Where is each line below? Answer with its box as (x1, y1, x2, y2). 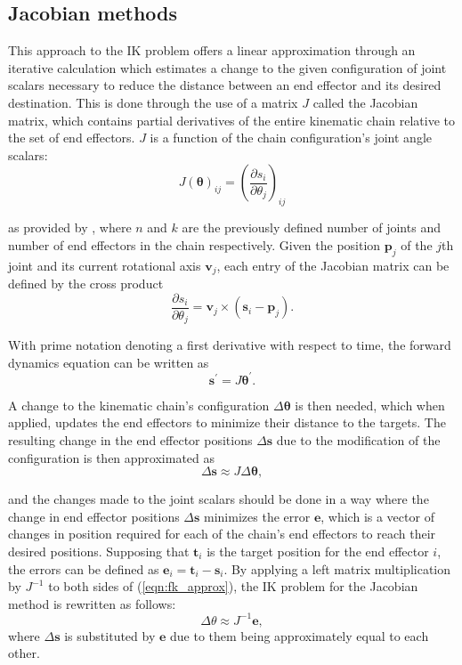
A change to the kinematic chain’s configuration (8, 395, 270, 414)
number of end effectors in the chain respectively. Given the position (8, 235, 381, 254)
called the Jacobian (312, 93, 418, 111)
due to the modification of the (276, 430, 441, 449)
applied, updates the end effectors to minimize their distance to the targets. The (8, 413, 446, 432)
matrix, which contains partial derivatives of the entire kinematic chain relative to (8, 110, 456, 129)
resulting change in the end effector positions (8, 430, 253, 449)
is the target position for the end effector (207, 541, 429, 560)
